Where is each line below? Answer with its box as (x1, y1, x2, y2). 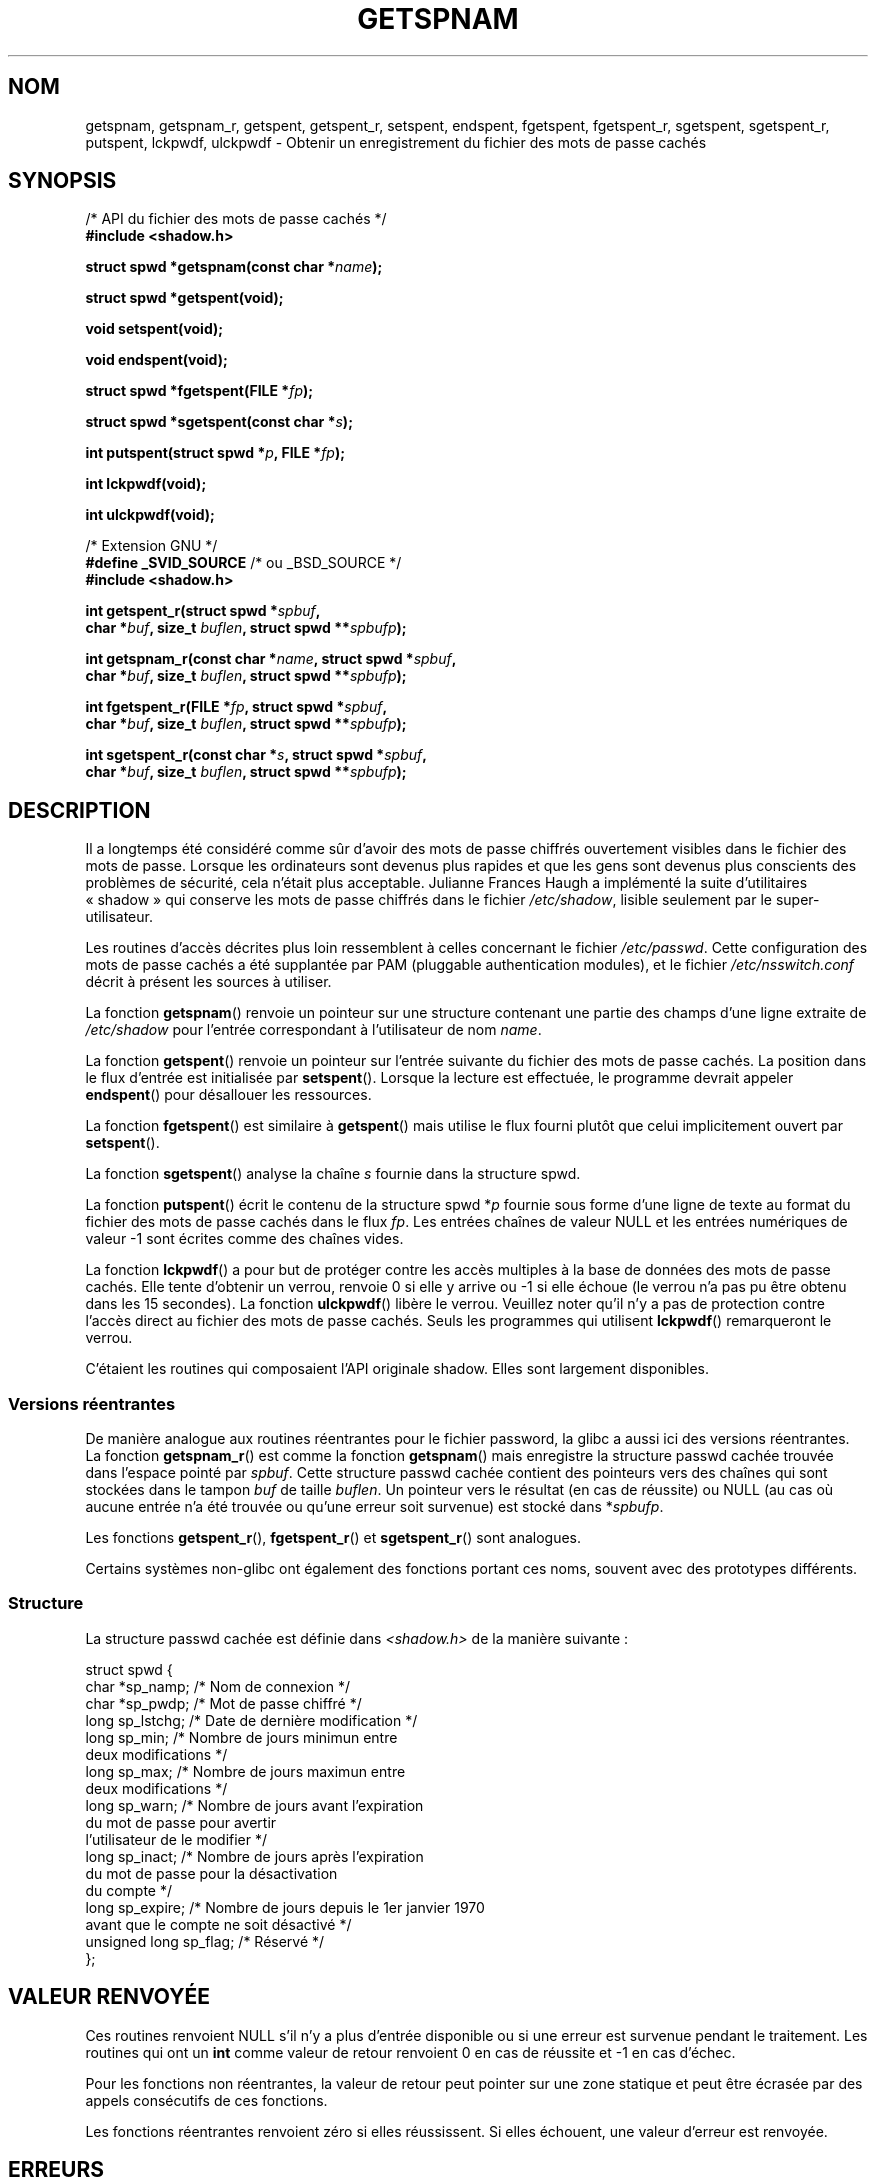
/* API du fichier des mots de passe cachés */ (85, 210, 387, 228)
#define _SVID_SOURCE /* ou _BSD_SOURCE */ (85, 554, 402, 572)
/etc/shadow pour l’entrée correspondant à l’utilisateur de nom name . (85, 1021, 542, 1039)
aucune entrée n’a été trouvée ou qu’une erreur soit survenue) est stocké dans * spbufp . (85, 1498, 664, 1516)
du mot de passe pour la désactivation (85, 1864, 338, 1882)
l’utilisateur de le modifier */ (85, 1830, 268, 1848)
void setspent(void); (85, 320, 224, 338)
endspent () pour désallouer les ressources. (85, 1086, 372, 1104)
